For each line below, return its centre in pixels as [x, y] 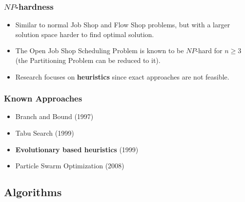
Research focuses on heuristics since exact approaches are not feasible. [122, 76]
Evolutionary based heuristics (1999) [77, 149]
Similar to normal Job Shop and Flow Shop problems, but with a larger [123, 25]
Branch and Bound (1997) [54, 116]
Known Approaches [43, 98]
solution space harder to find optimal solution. [85, 34]
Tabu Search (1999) [45, 133]
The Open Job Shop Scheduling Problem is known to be [100, 50]
